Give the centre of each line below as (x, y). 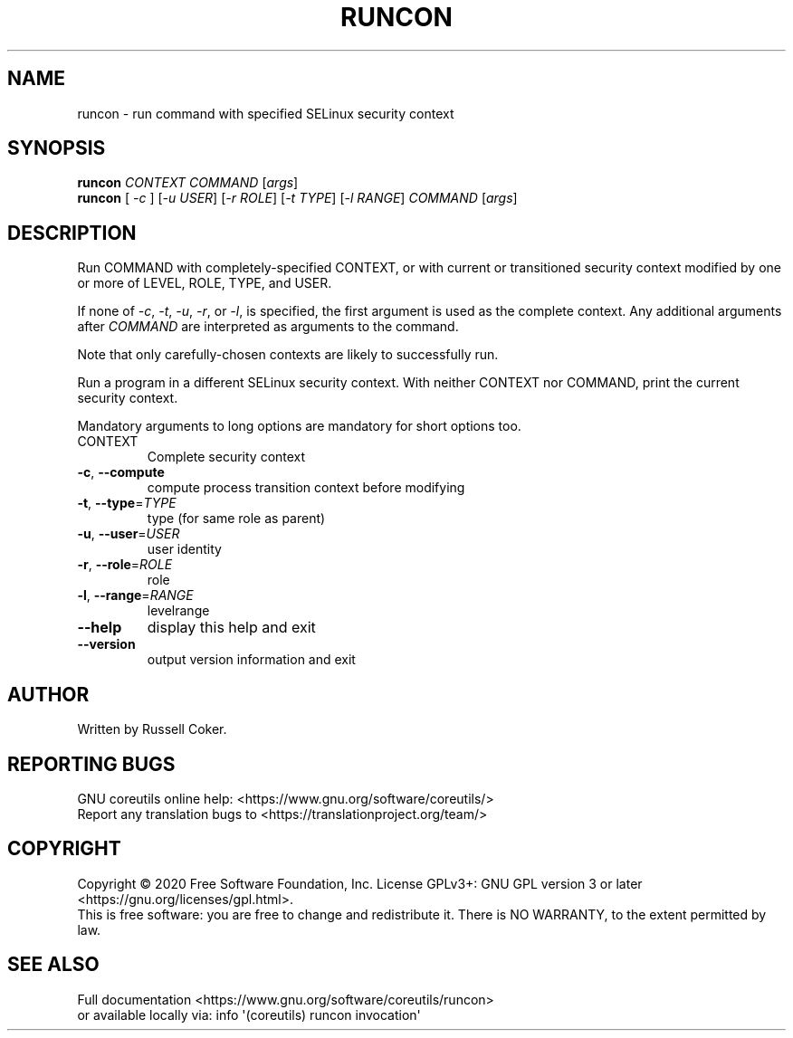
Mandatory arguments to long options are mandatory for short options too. (299, 426)
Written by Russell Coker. (152, 729)
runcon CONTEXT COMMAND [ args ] (188, 183)
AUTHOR (48, 694)
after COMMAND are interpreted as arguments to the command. (268, 327)
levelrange (178, 611)
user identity (184, 549)
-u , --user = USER (129, 534)
